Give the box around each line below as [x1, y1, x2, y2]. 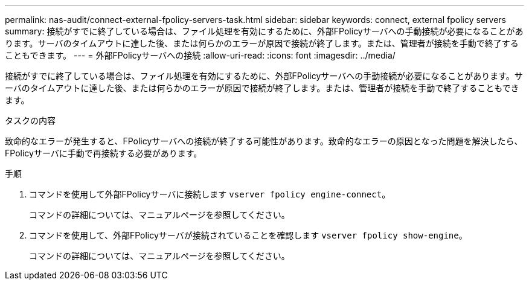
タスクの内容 [5, 115, 56, 126]
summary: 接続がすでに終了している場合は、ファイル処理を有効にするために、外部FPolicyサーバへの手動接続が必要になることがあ [5, 26, 524, 36]
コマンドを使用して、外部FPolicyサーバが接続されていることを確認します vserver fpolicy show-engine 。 [29, 230, 467, 240]
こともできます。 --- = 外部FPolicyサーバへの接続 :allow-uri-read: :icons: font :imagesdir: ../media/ [5, 50, 396, 60]
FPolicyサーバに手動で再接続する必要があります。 [5, 148, 202, 158]
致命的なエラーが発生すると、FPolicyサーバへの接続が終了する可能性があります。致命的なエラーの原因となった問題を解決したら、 [5, 136, 523, 146]
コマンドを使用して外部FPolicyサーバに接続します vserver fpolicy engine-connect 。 [29, 189, 391, 199]
